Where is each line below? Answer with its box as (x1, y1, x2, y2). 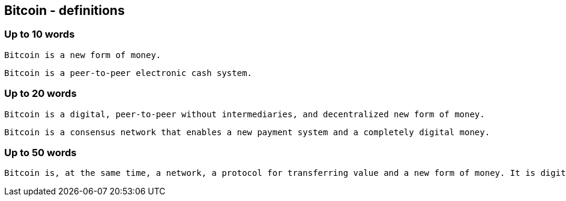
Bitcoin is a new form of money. (4, 50, 161, 60)
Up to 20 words (4, 87, 77, 100)
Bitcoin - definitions (4, 3, 125, 18)
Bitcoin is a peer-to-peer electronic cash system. (4, 68, 253, 78)
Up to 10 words (4, 28, 75, 41)
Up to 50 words (4, 146, 77, 159)
